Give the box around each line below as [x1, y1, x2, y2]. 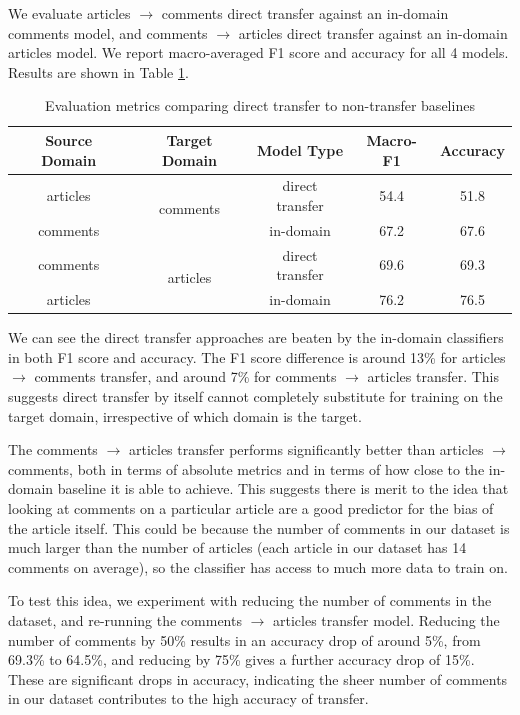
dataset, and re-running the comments [8, 609, 242, 630]
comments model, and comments [8, 22, 208, 43]
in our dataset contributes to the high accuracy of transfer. [8, 688, 369, 709]
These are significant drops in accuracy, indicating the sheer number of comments [8, 668, 508, 689]
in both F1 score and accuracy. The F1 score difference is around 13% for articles [8, 346, 506, 367]
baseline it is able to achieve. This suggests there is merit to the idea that [57, 478, 509, 499]
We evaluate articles [8, 3, 131, 23]
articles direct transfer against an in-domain [238, 22, 508, 43]
